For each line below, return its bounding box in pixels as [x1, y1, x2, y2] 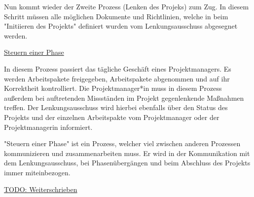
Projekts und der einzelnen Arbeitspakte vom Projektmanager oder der [4, 112, 219, 122]
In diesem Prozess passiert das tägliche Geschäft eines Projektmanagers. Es [4, 63, 231, 74]
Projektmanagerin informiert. [4, 121, 93, 132]
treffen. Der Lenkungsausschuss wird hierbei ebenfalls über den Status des [4, 102, 228, 113]
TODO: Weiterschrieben [4, 184, 77, 194]
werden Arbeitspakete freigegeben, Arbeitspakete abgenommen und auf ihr [4, 73, 230, 83]
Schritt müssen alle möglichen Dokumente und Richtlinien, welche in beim [4, 11, 228, 21]
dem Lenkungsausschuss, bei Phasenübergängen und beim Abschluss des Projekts [4, 158, 251, 168]
